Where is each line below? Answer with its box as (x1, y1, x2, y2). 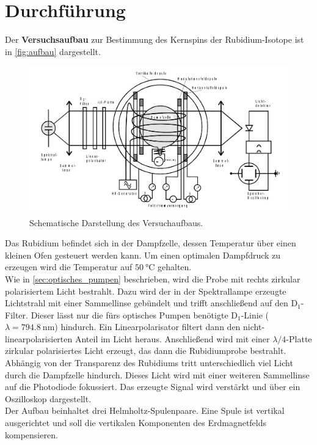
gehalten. (158, 260, 192, 273)
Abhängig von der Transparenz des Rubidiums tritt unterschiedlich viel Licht (5, 356, 293, 369)
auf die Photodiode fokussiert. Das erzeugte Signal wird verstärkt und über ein (5, 380, 301, 393)
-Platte (286, 332, 312, 345)
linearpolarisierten (5, 332, 73, 345)
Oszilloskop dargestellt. (5, 392, 92, 405)
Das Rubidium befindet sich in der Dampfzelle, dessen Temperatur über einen (5, 237, 296, 249)
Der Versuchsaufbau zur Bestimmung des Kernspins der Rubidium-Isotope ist (5, 33, 304, 46)
